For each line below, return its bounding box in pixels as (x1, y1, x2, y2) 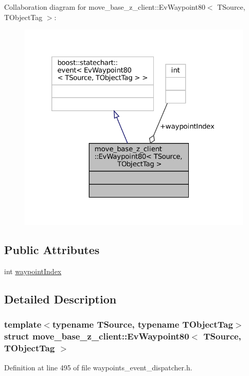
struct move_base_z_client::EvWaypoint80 (4, 330, 189, 343)
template (4, 318, 42, 331)
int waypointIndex (4, 266, 62, 277)
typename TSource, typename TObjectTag (52, 318, 233, 331)
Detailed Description (4, 291, 117, 307)
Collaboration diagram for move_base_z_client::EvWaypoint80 (4, 2, 205, 12)
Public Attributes (4, 242, 100, 258)
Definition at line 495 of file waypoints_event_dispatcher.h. (4, 362, 192, 372)
